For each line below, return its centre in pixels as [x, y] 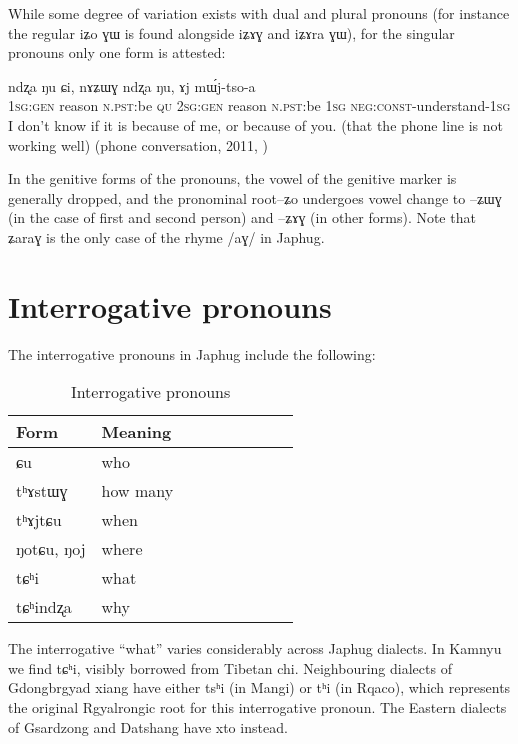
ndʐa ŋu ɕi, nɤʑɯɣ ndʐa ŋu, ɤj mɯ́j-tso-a [132, 85]
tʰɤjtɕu [39, 520]
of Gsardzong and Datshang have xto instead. [148, 726]
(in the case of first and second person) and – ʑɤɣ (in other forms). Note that [242, 217]
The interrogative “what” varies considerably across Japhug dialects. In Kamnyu [255, 648]
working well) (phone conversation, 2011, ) [138, 144]
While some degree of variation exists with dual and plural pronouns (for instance [259, 13]
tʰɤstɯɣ [42, 491]
